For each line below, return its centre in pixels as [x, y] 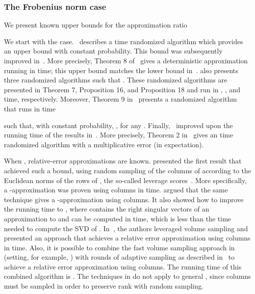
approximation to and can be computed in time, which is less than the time [118, 218]
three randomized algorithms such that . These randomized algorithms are [116, 80]
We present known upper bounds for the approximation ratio [96, 25]
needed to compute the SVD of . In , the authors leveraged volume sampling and [126, 228]
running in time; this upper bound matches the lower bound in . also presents [121, 70]
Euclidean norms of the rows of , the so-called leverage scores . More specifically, [126, 180]
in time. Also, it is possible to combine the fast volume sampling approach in [119, 247]
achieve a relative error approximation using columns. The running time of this [123, 266]
